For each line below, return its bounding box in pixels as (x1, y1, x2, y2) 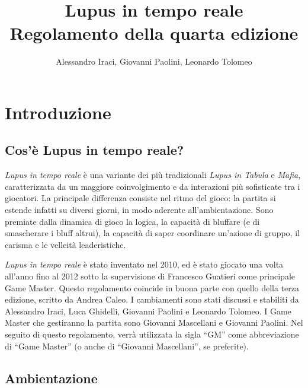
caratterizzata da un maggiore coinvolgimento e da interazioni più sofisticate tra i (5, 180, 300, 192)
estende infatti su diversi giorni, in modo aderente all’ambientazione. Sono (5, 203, 274, 216)
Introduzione (5, 100, 111, 124)
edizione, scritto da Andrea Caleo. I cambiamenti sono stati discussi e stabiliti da (5, 293, 299, 306)
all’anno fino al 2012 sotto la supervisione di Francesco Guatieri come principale (5, 270, 295, 282)
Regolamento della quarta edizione (9, 21, 299, 45)
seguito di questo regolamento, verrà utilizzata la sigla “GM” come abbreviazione (5, 328, 299, 341)
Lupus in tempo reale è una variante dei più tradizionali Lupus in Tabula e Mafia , (5, 168, 301, 181)
